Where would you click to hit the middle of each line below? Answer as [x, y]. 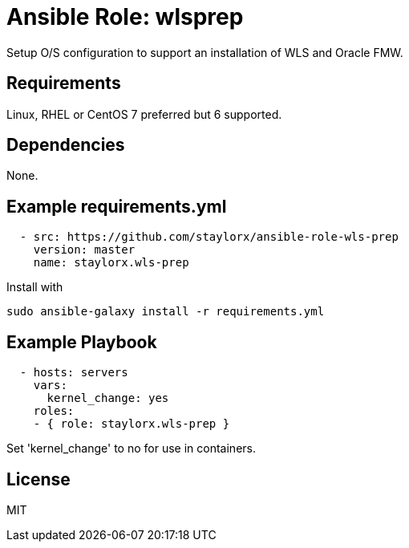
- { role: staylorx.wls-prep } [132, 424]
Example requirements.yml [117, 206]
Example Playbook [82, 342]
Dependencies [66, 145]
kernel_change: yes [108, 398]
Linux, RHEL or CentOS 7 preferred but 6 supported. [144, 114]
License [38, 479]
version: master [84, 250]
